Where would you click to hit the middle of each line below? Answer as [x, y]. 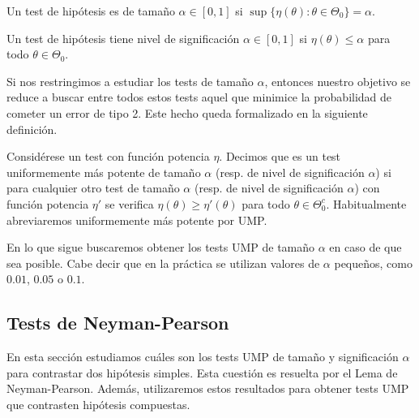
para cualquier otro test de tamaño [93, 188]
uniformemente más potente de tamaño [104, 172]
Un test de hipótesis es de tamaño [91, 11]
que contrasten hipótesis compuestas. [98, 404]
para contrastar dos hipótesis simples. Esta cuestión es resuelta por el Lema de [202, 372]
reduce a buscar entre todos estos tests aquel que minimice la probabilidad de [199, 97]
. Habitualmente [366, 203]
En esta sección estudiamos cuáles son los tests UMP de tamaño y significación [203, 357]
